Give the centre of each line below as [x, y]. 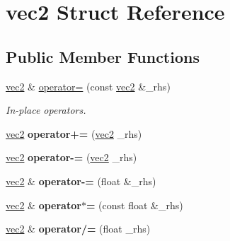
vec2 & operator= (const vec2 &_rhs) [88, 86]
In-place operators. [46, 110]
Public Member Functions [103, 56]
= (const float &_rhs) [134, 205]
